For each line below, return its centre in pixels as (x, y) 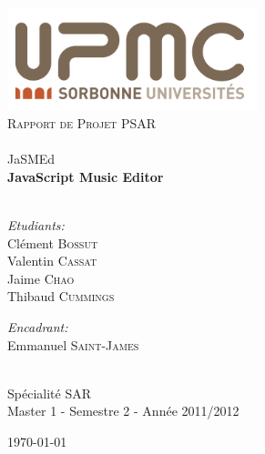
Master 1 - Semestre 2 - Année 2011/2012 (123, 411)
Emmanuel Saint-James (73, 344)
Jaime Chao (41, 278)
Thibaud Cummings (61, 296)
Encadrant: (38, 326)
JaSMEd (31, 159)
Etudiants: (36, 224)
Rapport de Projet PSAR (82, 122)
